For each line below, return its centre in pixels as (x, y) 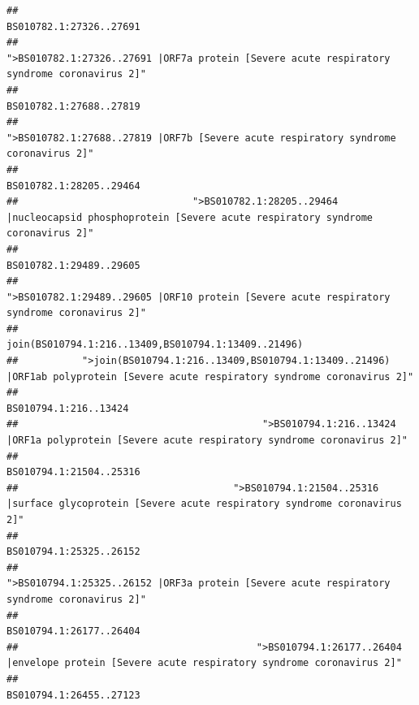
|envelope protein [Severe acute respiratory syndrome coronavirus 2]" (204, 663)
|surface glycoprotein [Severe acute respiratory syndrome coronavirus (204, 504)
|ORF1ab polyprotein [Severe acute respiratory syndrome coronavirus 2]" (210, 376)
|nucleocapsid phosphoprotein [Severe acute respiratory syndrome (190, 217)
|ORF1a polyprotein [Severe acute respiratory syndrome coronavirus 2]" (207, 441)
